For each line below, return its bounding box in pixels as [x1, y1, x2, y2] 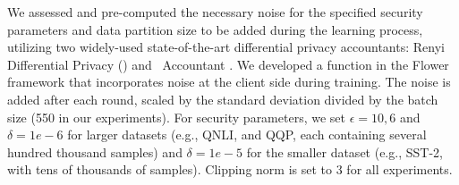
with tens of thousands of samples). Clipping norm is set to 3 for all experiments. [7, 160, 453, 179]
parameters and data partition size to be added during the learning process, [7, 20, 423, 38]
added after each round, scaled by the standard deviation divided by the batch [7, 89, 438, 108]
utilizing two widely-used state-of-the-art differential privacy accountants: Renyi [7, 38, 445, 56]
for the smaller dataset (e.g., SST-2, [246, 142, 443, 161]
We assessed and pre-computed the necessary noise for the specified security [7, 3, 423, 21]
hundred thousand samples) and [7, 142, 183, 161]
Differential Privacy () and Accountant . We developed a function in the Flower [7, 55, 449, 73]
